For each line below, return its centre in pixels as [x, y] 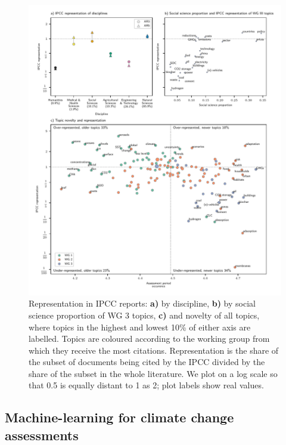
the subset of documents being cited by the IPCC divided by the [147, 362]
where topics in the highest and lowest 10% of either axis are [140, 327]
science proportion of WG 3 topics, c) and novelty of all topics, [144, 315]
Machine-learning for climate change [119, 417]
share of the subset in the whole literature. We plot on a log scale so [153, 373]
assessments [42, 435]
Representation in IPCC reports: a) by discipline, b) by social [142, 303]
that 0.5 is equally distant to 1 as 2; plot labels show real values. [146, 385]
